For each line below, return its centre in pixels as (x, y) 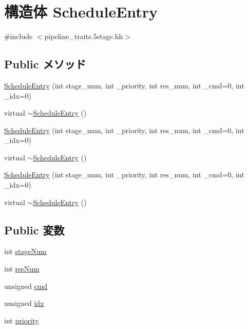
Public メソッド (45, 64)
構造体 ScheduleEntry (81, 12)
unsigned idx (24, 303)
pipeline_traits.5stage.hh (84, 36)
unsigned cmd (26, 286)
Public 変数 (34, 230)
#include (18, 36)
